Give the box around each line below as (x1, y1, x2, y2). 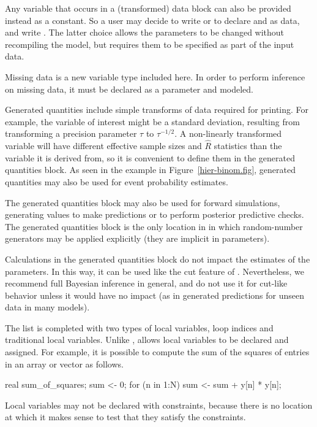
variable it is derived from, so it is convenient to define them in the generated (5, 151, 296, 164)
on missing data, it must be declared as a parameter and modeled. (5, 82, 254, 95)
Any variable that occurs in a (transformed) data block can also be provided (5, 2, 291, 14)
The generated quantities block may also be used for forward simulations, (5, 196, 280, 209)
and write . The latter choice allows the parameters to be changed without (5, 26, 285, 39)
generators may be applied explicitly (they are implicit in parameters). (5, 232, 270, 245)
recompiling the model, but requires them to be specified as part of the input (5, 37, 294, 50)
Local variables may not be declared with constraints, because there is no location (5, 398, 313, 411)
